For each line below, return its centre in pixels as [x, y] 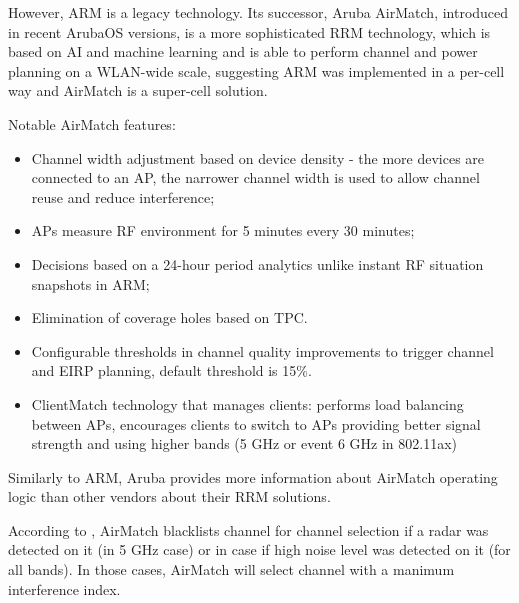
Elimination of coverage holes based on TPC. [169, 317]
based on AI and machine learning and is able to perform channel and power [243, 51]
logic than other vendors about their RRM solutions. [169, 496]
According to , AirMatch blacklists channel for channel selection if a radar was [248, 529]
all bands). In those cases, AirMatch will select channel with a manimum [231, 569]
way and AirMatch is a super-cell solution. [138, 90]
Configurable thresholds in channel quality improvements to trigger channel [262, 350]
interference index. [64, 588]
